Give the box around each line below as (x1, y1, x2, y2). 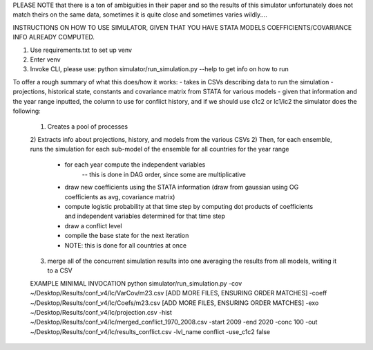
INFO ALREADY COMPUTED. (12, 33, 95, 42)
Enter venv (30, 55, 61, 64)
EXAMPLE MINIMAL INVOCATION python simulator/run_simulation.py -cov (30, 279, 242, 287)
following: (12, 107, 41, 115)
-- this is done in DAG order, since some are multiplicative (82, 170, 247, 178)
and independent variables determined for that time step (64, 212, 226, 221)
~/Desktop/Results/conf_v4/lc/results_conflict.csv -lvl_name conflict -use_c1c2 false (30, 327, 271, 335)
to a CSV (47, 266, 73, 275)
